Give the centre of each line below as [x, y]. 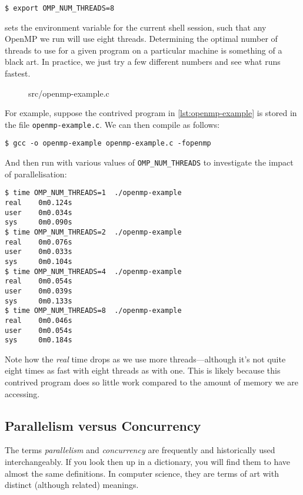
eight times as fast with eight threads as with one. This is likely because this [143, 370]
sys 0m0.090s [39, 222]
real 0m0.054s [39, 281]
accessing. [22, 393]
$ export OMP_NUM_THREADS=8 [60, 8]
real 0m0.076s [39, 242]
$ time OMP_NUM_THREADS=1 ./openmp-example [93, 193]
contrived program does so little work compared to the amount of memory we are [151, 382]
